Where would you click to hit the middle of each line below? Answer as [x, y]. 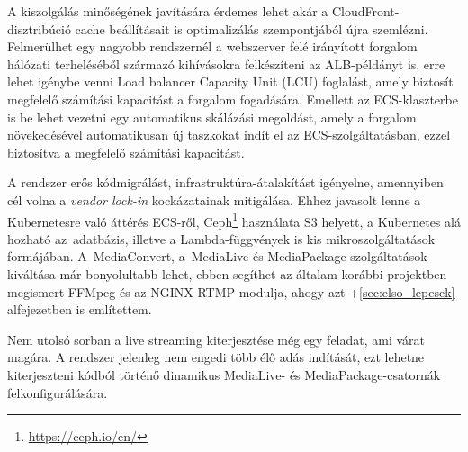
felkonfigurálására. [58, 392]
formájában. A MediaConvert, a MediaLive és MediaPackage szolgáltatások [217, 256]
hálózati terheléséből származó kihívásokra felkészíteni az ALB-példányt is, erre [226, 63]
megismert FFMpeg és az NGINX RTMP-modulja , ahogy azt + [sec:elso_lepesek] [231, 291]
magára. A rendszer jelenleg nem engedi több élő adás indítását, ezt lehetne [216, 357]
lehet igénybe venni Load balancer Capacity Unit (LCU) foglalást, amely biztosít [230, 81]
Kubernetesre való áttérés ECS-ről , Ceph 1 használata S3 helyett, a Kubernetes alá [234, 220]
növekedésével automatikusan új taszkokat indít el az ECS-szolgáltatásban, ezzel [229, 135]
